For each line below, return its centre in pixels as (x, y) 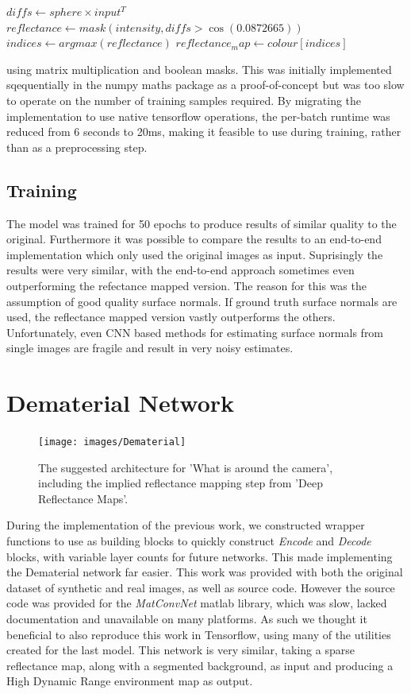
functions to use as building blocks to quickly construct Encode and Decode (189, 541)
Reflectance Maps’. (83, 498)
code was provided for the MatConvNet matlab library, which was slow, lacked (197, 603)
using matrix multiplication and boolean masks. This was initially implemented (199, 69)
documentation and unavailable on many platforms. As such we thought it (187, 619)
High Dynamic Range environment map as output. (130, 681)
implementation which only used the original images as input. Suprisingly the (195, 254)
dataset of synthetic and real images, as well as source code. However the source (201, 587)
